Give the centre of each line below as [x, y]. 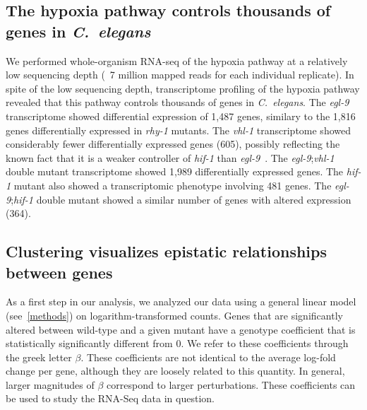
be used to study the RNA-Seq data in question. [110, 398]
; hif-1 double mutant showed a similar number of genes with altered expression [181, 199]
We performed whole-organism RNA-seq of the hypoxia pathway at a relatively [177, 60]
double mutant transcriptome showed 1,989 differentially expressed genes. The [175, 171]
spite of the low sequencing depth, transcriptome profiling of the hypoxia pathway [183, 88]
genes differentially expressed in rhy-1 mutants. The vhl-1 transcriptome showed [178, 130]
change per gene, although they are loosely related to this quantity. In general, [175, 371]
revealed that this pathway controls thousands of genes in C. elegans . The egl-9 [178, 102]
